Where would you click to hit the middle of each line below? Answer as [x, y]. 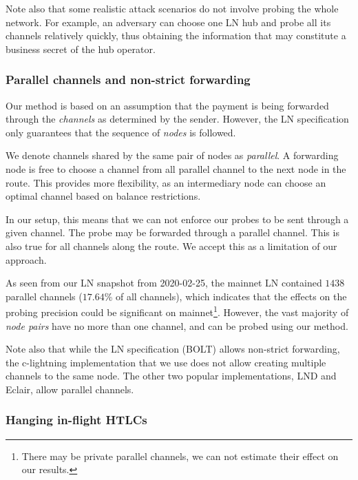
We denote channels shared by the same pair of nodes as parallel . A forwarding [172, 155]
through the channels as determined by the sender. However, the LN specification [177, 119]
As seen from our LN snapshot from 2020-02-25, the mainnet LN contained [164, 283]
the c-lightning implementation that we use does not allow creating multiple [166, 362]
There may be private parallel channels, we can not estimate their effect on [180, 456]
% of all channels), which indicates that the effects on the [225, 296]
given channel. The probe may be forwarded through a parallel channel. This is [172, 232]
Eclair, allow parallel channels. [70, 389]
